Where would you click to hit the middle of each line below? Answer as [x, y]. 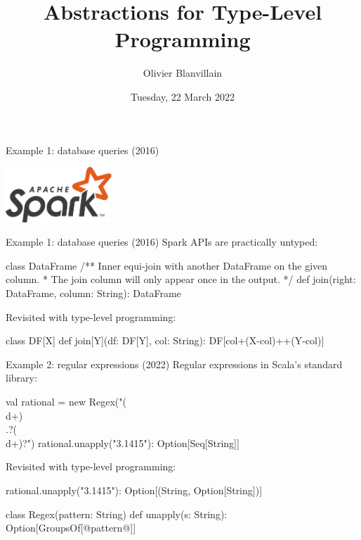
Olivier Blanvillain [183, 73]
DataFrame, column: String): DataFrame [93, 293]
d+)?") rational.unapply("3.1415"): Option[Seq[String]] [123, 442]
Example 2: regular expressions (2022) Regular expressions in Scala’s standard [174, 364]
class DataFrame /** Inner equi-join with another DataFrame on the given [167, 265]
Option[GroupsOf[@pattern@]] [71, 528]
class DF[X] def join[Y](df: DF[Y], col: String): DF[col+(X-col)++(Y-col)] [165, 340]
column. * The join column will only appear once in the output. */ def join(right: [181, 279]
